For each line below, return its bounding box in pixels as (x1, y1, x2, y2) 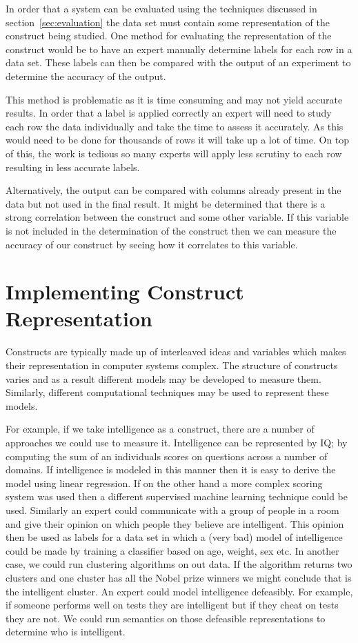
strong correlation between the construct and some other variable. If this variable (6, 210, 349, 224)
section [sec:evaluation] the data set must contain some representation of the (6, 14, 330, 29)
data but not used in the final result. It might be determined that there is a (6, 196, 326, 210)
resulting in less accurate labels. (6, 159, 140, 174)
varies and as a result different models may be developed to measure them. (6, 371, 321, 386)
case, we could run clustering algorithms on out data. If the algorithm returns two (6, 557, 352, 571)
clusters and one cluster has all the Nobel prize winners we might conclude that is (6, 570, 352, 584)
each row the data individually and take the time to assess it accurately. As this (6, 119, 344, 133)
